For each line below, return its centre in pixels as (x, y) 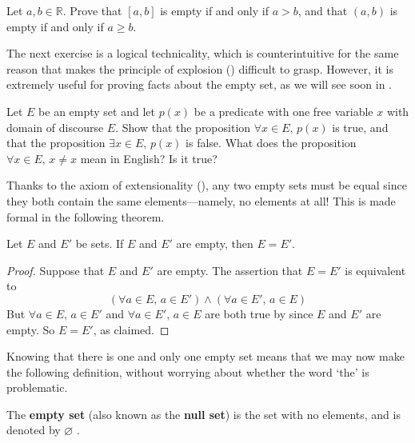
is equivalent (375, 270)
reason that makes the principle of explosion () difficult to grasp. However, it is (200, 68)
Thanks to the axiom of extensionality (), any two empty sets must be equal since (207, 185)
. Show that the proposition (183, 127)
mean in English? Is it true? (149, 158)
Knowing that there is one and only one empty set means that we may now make (206, 356)
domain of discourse (55, 127)
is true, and (360, 127)
